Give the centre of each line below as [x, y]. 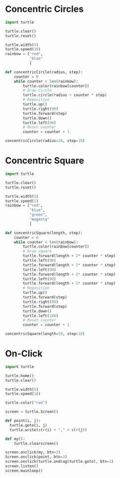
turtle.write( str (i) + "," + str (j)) [48, 430]
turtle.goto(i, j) [29, 425]
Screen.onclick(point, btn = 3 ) [36, 457]
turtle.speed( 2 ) [22, 201]
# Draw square [37, 251]
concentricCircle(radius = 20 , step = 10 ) [45, 141]
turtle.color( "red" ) [26, 403]
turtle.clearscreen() [36, 443]
